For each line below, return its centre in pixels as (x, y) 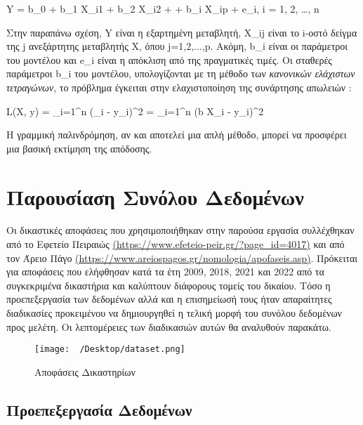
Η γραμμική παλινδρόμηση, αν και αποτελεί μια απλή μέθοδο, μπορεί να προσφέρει (177, 135)
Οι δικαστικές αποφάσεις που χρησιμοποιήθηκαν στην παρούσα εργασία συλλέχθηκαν (180, 230)
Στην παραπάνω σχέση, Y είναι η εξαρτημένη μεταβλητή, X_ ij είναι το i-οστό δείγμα (182, 32)
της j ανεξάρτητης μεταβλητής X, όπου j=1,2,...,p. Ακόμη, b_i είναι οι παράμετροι (177, 46)
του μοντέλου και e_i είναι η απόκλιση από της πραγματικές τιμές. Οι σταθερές (169, 59)
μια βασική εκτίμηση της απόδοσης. (79, 148)
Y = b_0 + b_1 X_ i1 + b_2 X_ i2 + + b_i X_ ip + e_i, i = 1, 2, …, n (163, 8)
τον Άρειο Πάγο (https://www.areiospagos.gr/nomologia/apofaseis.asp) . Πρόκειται (182, 257)
